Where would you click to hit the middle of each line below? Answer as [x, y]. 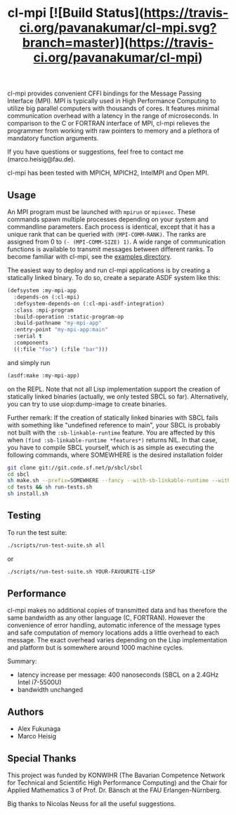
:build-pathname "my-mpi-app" [58, 323]
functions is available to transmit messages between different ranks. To [111, 249]
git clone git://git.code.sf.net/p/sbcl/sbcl [75, 468]
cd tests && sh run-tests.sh [50, 487]
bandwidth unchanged [50, 690]
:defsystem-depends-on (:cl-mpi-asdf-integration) [89, 303]
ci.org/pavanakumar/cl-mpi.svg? [118, 28]
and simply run [29, 362]
